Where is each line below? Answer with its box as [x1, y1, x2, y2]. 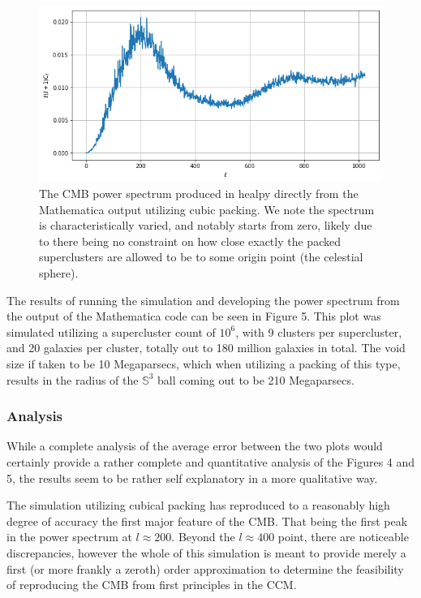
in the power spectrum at [6, 528, 132, 545]
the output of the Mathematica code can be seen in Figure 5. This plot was [6, 308, 381, 325]
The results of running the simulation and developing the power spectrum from [6, 291, 400, 308]
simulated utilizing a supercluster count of [6, 323, 216, 340]
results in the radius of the [6, 371, 139, 388]
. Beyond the [171, 528, 235, 545]
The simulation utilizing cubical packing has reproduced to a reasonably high [6, 497, 390, 514]
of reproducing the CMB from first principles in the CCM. [6, 576, 297, 593]
